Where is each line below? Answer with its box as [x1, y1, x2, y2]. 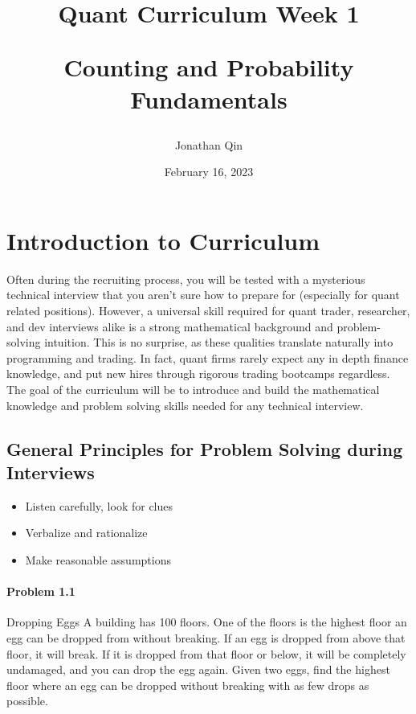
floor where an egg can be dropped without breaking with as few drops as [6, 676, 369, 693]
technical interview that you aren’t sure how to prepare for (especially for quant [6, 286, 400, 303]
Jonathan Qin [174, 136, 243, 153]
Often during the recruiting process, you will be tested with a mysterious [6, 270, 365, 287]
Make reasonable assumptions [25, 552, 171, 568]
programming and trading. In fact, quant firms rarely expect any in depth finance [6, 349, 409, 366]
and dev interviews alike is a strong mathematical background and [6, 318, 333, 334]
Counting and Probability [63, 51, 354, 84]
